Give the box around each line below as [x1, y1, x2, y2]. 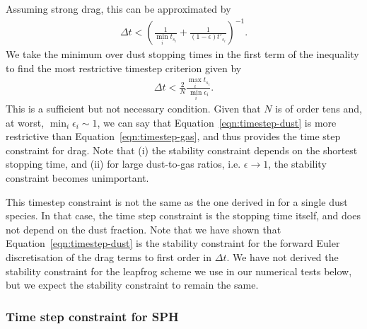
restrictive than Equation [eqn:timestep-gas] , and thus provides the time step [6, 129, 341, 144]
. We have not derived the [226, 250, 339, 265]
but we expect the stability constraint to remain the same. [6, 277, 259, 292]
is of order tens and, [275, 101, 362, 116]
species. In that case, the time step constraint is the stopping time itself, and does [6, 208, 361, 223]
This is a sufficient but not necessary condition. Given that [6, 101, 261, 116]
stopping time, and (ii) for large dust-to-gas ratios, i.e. [6, 156, 241, 171]
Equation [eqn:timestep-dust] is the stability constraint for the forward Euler [6, 236, 340, 250]
